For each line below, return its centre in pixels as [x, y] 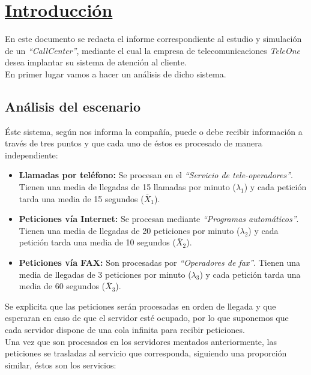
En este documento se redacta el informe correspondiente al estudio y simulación [153, 39]
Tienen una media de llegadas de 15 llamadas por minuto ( [127, 187]
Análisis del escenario [73, 106]
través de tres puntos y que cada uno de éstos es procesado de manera [134, 143]
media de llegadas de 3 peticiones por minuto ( [105, 274]
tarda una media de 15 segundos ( [81, 198]
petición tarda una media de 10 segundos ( [97, 242]
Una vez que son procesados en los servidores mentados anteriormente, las [141, 341]
